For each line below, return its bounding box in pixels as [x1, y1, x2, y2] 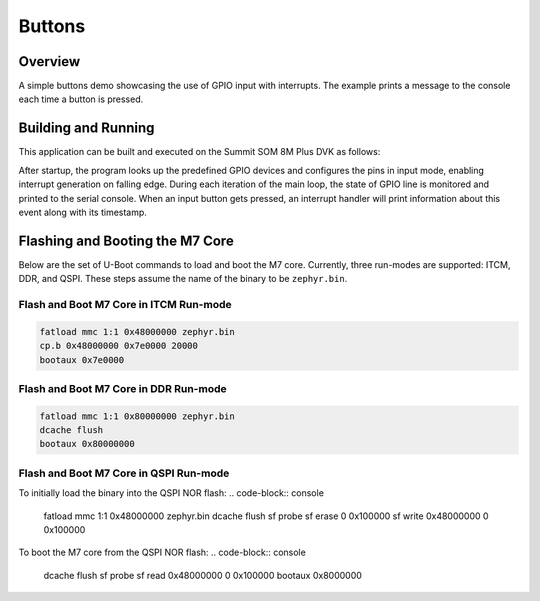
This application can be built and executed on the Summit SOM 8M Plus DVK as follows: [18, 146, 381, 158]
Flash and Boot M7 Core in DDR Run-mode [18, 381, 227, 395]
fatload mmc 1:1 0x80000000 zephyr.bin [39, 410, 235, 422]
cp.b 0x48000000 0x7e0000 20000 [39, 340, 199, 352]
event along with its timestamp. [18, 206, 147, 218]
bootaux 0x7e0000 [39, 354, 125, 365]
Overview [18, 53, 81, 70]
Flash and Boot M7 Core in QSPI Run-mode [18, 466, 230, 480]
